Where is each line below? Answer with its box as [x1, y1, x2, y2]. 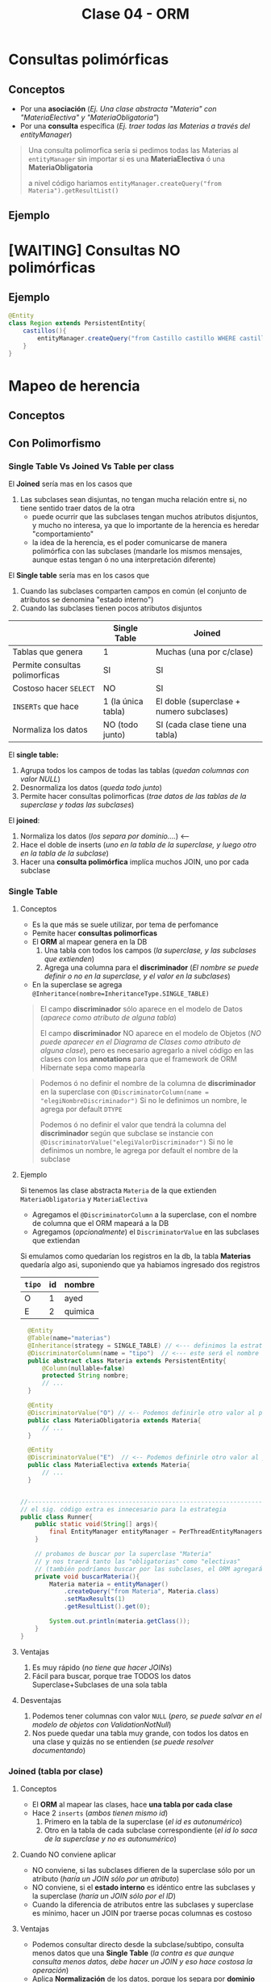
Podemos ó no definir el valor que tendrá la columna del [40, 1120, 227, 1130]
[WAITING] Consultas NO [8, 241, 181, 260]
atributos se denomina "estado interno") [19, 594, 154, 604]
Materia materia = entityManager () [49, 1580, 169, 1588]
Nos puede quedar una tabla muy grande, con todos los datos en [31, 1728, 248, 1738]
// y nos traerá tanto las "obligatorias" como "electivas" [35, 1557, 241, 1566]
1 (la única [103, 695, 144, 707]
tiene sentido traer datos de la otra [19, 503, 135, 513]
